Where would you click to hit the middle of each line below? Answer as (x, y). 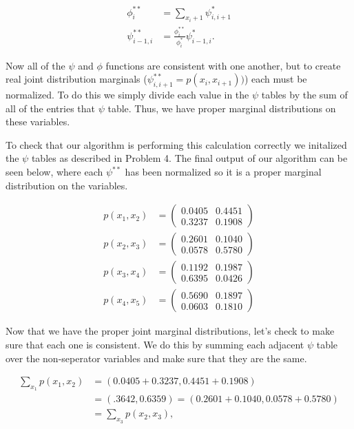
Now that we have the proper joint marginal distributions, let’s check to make (170, 331)
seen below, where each (54, 172)
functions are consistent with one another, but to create (223, 65)
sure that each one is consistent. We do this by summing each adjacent (155, 344)
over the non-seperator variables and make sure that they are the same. (156, 358)
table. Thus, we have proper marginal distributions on (222, 108)
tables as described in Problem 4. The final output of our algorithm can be (189, 158)
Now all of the (35, 65)
